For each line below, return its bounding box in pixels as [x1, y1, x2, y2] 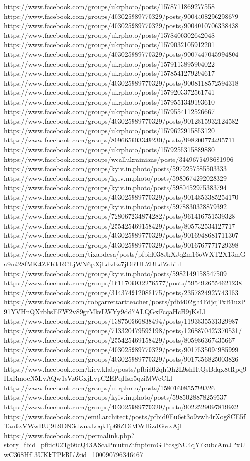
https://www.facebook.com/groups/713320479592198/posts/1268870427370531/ [4, 325, 242, 336]
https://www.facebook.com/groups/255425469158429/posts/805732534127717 [4, 220, 235, 230]
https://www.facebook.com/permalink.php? [4, 430, 134, 440]
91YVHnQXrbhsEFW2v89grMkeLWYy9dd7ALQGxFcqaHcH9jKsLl [4, 306, 205, 316]
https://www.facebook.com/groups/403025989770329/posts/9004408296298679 [4, 11, 239, 21]
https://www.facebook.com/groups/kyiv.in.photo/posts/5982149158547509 [4, 268, 227, 278]
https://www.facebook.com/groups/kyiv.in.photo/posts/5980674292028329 [4, 173, 227, 183]
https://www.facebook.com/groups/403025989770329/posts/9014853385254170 [4, 192, 239, 202]
